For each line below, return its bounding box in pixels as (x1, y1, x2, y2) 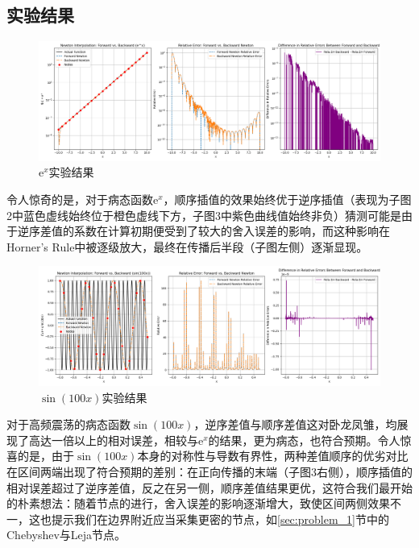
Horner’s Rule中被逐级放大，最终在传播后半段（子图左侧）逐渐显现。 (6, 238, 368, 255)
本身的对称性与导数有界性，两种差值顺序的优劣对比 (137, 447, 409, 464)
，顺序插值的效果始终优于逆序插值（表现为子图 (163, 191, 412, 208)
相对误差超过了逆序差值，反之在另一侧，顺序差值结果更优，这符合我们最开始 (6, 479, 413, 496)
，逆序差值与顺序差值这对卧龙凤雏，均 (193, 416, 397, 433)
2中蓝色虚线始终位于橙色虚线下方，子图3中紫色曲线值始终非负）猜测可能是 (6, 206, 401, 223)
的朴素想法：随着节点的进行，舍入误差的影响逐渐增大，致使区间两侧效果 (6, 495, 390, 512)
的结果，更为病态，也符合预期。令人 (208, 431, 400, 448)
